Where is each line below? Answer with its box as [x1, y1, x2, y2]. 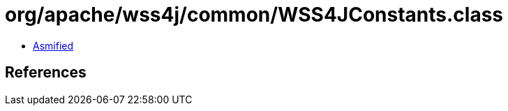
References [5, 64, 87, 82]
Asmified [33, 39, 74, 52]
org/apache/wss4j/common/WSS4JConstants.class [5, 3, 504, 27]
